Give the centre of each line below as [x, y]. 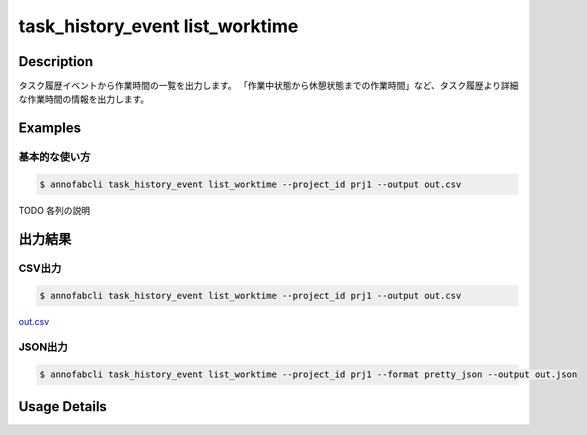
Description [56, 61]
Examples [50, 128]
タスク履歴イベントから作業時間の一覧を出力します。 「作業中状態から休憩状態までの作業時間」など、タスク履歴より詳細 [268, 86]
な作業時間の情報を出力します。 [84, 99]
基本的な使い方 [54, 157]
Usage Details [62, 406]
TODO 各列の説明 [54, 210]
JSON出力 [43, 347]
